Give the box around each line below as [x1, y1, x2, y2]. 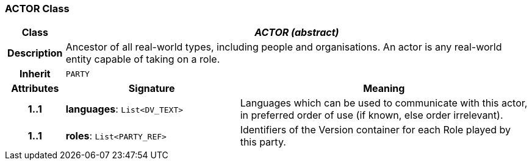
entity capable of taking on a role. [65, 53, 220, 66]
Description [7, 47, 63, 60]
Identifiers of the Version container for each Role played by [240, 124, 511, 136]
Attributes [11, 82, 59, 95]
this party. [240, 136, 286, 149]
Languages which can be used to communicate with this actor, [240, 97, 528, 110]
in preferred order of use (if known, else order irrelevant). [240, 109, 503, 122]
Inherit [19, 68, 51, 80]
